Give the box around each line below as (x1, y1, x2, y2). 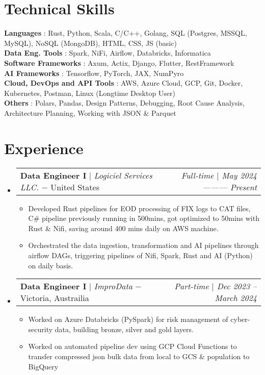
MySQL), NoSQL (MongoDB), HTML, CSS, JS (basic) (4, 37, 177, 48)
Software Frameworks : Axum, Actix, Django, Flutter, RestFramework (4, 57, 234, 68)
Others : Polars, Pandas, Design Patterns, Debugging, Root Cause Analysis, (4, 97, 245, 108)
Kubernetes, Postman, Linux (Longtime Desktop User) (4, 87, 175, 98)
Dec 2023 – (217, 280, 257, 292)
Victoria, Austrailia (20, 292, 89, 304)
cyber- (230, 314, 250, 324)
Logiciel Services (94, 169, 152, 181)
